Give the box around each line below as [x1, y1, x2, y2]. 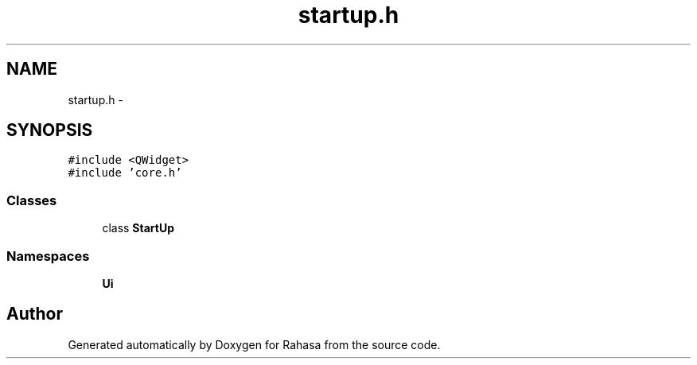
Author [6, 304, 63, 324]
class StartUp [102, 221, 175, 235]
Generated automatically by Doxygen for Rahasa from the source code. [68, 337, 441, 351]
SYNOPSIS [6, 120, 93, 141]
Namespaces [6, 247, 90, 264]
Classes [6, 192, 57, 208]
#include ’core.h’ [68, 166, 182, 180]
